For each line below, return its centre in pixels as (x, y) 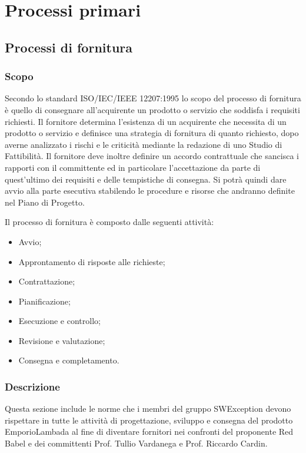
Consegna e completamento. (69, 360)
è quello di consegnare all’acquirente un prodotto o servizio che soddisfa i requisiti (152, 109)
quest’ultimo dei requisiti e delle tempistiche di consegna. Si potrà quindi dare (146, 179)
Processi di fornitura (69, 47)
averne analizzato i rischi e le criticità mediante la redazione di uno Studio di (144, 144)
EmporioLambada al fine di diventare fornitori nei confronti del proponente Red (149, 431)
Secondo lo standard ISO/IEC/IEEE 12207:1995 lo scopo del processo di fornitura (153, 98)
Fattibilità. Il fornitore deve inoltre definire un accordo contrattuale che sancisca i (152, 156)
